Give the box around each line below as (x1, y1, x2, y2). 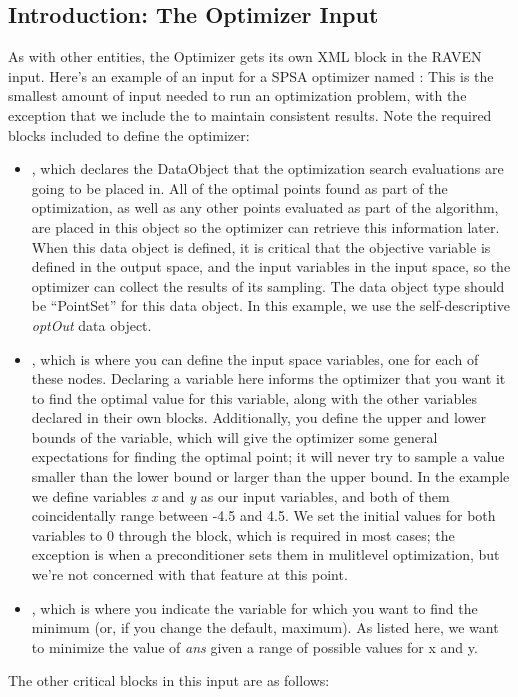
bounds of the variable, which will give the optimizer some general (31, 426, 438, 447)
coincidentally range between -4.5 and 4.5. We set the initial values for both (31, 505, 496, 526)
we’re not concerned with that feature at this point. (31, 564, 348, 585)
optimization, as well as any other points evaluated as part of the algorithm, (31, 197, 499, 218)
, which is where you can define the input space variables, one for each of (31, 348, 479, 369)
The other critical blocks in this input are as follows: (8, 670, 330, 691)
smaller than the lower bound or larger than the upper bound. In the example (31, 466, 510, 487)
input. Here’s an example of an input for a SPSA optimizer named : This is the (8, 65, 494, 86)
